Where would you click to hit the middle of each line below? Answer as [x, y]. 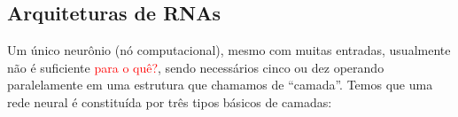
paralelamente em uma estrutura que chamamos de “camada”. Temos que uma [220, 85]
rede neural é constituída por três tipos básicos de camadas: [170, 101]
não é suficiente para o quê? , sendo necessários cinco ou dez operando [196, 67]
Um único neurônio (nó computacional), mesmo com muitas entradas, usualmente [229, 50]
